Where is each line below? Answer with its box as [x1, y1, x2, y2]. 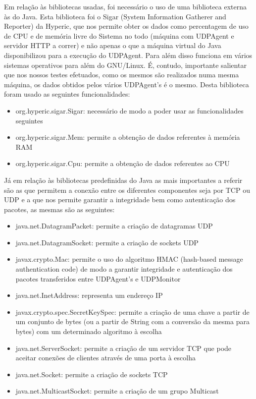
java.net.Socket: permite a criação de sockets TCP [15, 369, 168, 379]
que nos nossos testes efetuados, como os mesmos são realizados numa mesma [4, 69, 239, 80]
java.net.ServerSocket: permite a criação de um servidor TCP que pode [15, 342, 232, 353]
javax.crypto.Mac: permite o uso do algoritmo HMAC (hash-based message [15, 254, 243, 264]
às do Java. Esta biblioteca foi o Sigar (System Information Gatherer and [4, 11, 226, 21]
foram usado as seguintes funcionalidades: [4, 89, 130, 99]
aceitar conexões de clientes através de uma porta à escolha [15, 352, 196, 363]
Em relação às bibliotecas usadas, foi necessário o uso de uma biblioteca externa [4, 1, 247, 11]
